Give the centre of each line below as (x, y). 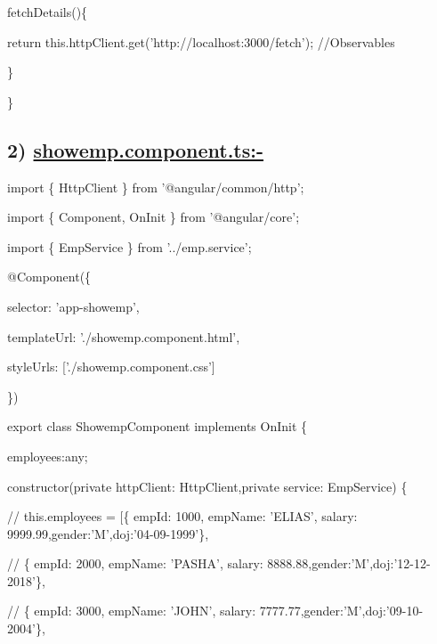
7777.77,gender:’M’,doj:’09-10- (341, 611)
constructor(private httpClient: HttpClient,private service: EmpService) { (207, 486)
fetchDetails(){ (48, 12)
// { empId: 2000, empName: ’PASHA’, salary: (135, 563)
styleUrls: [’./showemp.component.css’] (111, 367)
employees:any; (48, 456)
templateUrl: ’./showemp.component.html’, (124, 336)
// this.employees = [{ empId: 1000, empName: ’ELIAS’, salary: (182, 516)
